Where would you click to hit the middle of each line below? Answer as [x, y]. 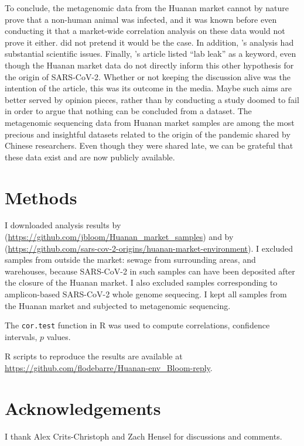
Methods [41, 197]
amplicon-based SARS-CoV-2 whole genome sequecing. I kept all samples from [146, 294]
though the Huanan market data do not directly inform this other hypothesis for [149, 65]
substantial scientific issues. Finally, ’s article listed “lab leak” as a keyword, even [151, 54]
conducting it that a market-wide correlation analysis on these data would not [145, 31]
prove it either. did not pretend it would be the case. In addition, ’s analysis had [149, 42]
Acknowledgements [83, 408]
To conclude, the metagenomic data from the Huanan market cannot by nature [147, 8]
